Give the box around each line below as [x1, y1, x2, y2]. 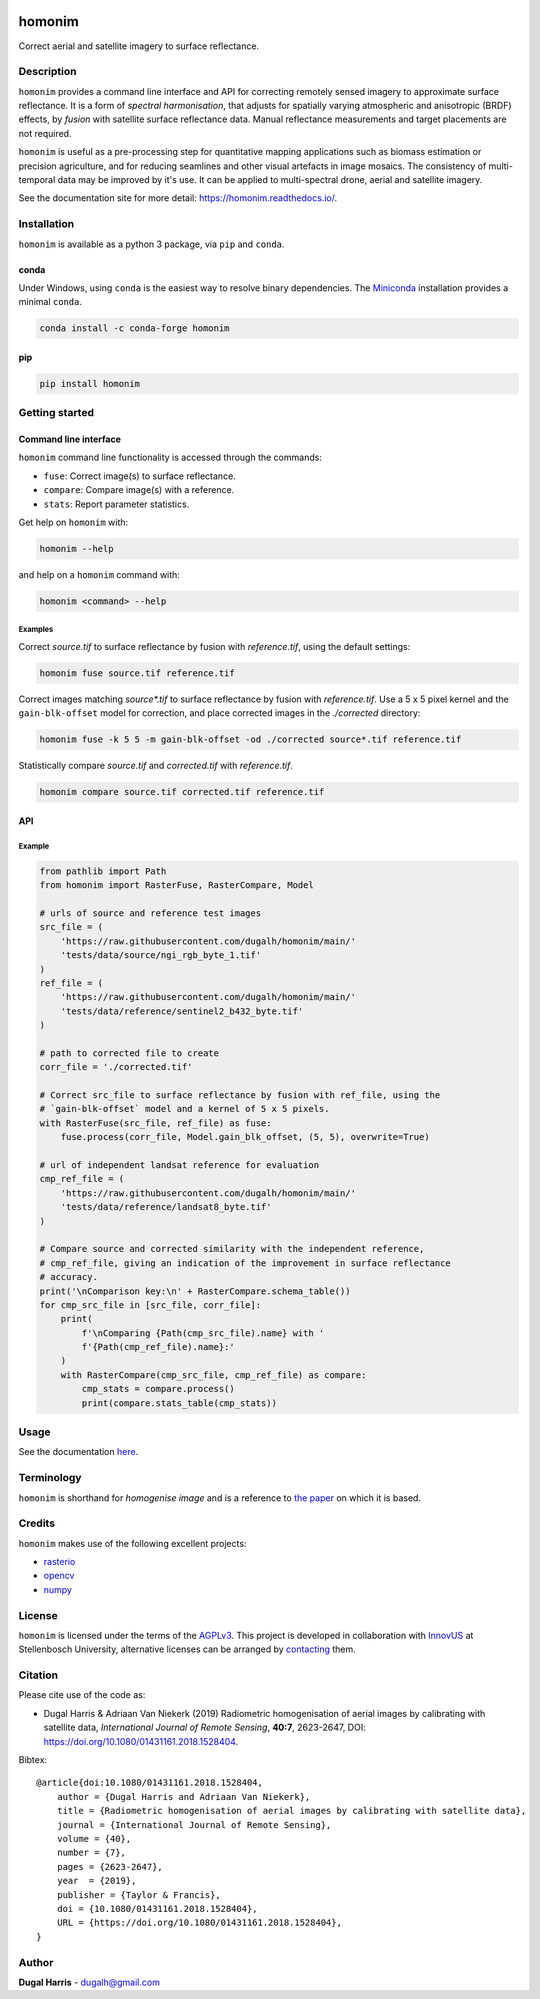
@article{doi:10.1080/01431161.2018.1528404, [36, 1777, 264, 1789]
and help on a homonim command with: [18, 568, 180, 580]
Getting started [18, 406, 95, 420]
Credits [18, 1516, 55, 1530]
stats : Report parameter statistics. [43, 498, 190, 510]
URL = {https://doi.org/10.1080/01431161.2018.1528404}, [56, 1917, 342, 1929]
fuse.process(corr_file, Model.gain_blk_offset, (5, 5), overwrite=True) [60, 1131, 430, 1143]
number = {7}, [56, 1847, 127, 1859]
